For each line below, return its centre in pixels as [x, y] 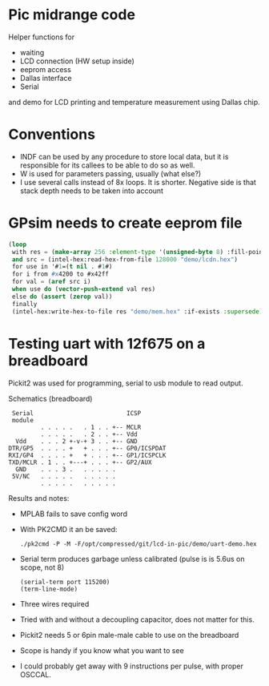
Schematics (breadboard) [50, 398]
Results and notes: [39, 498]
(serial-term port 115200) [65, 582]
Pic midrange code [72, 15]
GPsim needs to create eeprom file [125, 223]
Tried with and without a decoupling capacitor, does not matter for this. [137, 619]
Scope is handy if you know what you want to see [102, 650]
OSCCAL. [36, 674]
